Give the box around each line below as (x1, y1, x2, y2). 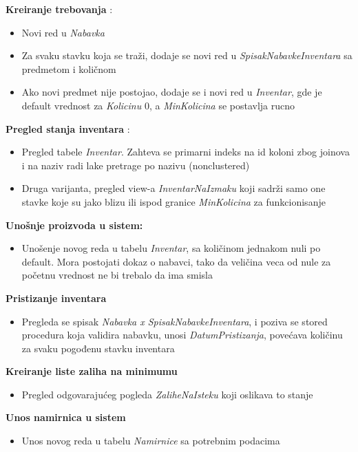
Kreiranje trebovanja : (6, 2, 113, 16)
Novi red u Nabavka (21, 25, 105, 39)
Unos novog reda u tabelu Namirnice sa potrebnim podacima (21, 433, 280, 448)
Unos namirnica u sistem (6, 410, 126, 424)
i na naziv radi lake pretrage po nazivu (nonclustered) (21, 158, 250, 172)
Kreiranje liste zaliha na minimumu (6, 364, 178, 378)
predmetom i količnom (21, 61, 116, 76)
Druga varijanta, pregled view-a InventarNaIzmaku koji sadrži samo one (21, 181, 326, 195)
